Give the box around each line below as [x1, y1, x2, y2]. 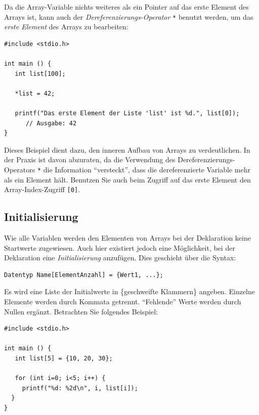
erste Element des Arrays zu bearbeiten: [4, 21, 128, 32]
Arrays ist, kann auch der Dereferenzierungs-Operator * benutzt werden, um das [4, 11, 253, 22]
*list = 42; [15, 89, 55, 97]
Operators [4, 164, 35, 174]
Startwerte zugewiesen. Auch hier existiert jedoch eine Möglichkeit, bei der [4, 242, 235, 253]
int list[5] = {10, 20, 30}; [15, 355, 113, 362]
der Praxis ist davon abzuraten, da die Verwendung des [4, 154, 176, 165]
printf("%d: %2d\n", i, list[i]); [22, 384, 138, 392]
